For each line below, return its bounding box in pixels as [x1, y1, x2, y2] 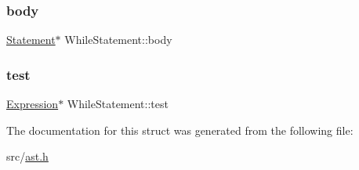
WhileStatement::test [67, 96, 169, 112]
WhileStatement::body [64, 31, 172, 48]
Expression [6, 96, 59, 112]
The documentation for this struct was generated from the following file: [6, 121, 354, 138]
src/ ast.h [6, 148, 49, 165]
